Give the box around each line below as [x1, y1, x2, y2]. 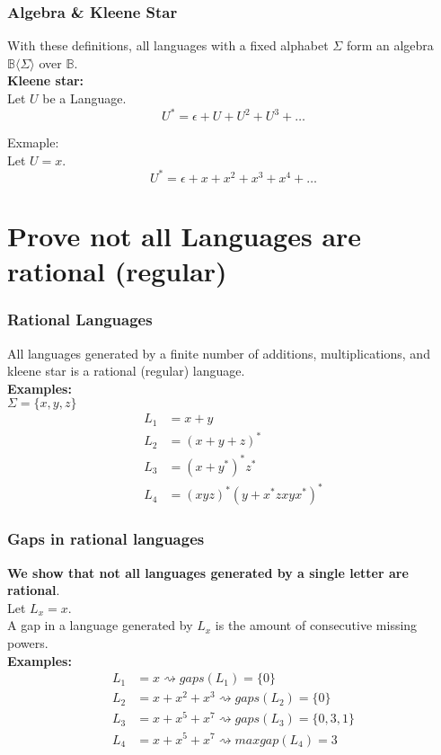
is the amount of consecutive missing [215, 616, 418, 635]
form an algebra [346, 36, 434, 55]
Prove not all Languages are [7, 217, 362, 253]
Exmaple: [7, 133, 59, 152]
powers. [7, 634, 49, 653]
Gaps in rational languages [7, 528, 205, 550]
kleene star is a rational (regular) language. [7, 361, 245, 380]
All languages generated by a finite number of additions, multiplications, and [7, 343, 430, 362]
